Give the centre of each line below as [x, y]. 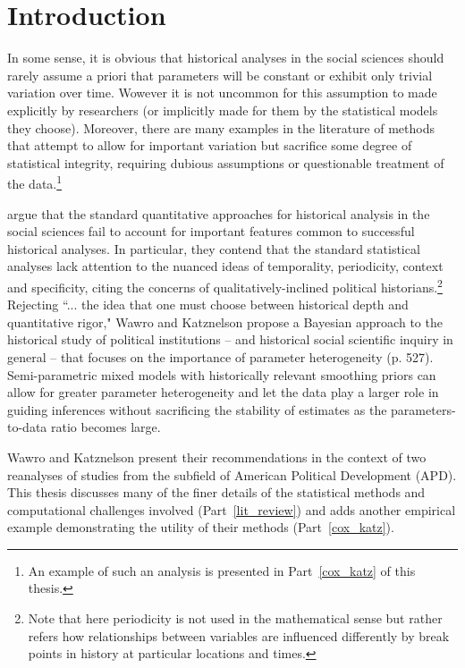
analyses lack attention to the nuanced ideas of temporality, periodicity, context [225, 266]
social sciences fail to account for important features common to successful [211, 231]
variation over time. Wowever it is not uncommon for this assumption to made [222, 93]
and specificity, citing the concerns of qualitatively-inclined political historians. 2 [225, 285]
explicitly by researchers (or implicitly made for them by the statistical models [223, 110]
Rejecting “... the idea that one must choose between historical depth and [208, 304]
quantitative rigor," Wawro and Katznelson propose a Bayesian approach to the [225, 321]
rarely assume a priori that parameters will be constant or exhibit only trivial [220, 75]
